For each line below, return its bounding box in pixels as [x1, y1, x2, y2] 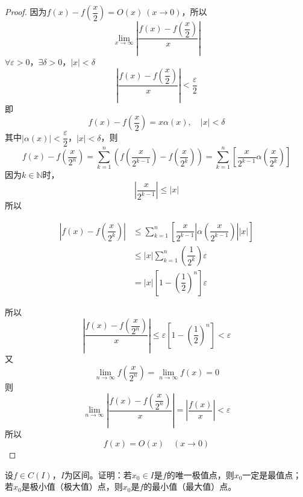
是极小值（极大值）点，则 [21, 480, 123, 493]
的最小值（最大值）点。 [143, 480, 237, 493]
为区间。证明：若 [64, 468, 132, 481]
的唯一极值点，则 [166, 468, 234, 481]
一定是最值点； [242, 468, 302, 481]
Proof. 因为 [5, 5, 47, 17]
